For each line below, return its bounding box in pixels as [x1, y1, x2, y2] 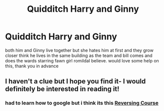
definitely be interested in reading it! [5, 85, 120, 93]
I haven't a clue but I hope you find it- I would [5, 77, 146, 85]
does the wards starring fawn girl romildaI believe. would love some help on [5, 57, 159, 63]
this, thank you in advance [5, 63, 59, 69]
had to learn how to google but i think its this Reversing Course [5, 100, 159, 107]
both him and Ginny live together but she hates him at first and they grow [5, 47, 154, 53]
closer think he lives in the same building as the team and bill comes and [5, 53, 153, 58]
